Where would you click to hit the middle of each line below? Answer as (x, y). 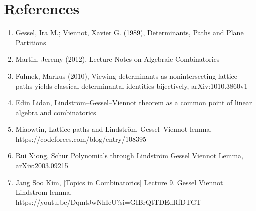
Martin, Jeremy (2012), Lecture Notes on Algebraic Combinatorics (117, 59)
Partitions (31, 42)
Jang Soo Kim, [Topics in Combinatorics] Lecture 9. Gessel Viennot (119, 182)
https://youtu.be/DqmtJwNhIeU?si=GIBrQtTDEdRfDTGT (108, 202)
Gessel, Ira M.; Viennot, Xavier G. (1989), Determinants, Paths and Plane (130, 32)
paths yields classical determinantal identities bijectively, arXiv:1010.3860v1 (132, 85)
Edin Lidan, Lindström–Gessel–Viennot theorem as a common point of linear (134, 102)
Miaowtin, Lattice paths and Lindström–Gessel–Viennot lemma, (114, 129)
